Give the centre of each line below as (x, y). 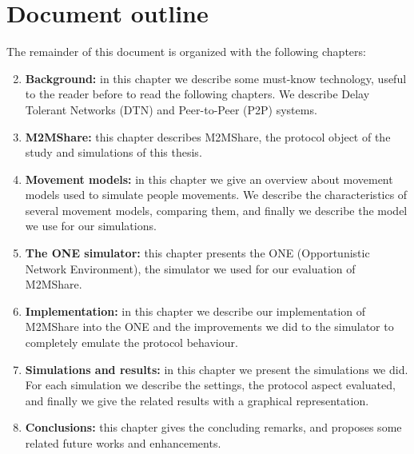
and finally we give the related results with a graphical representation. (197, 400)
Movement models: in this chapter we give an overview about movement (209, 179)
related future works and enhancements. (123, 443)
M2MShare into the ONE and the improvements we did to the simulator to (209, 327)
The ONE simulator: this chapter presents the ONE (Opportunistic (197, 253)
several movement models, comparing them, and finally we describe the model (216, 210)
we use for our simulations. (91, 226)
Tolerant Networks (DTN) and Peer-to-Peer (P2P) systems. (171, 109)
